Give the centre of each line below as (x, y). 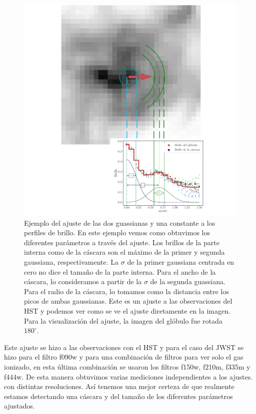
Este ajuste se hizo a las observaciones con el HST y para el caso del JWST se (124, 347)
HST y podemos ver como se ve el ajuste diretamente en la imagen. (127, 310)
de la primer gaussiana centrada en (181, 261)
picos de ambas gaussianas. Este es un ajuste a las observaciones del (128, 301)
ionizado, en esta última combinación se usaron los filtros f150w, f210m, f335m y (127, 366)
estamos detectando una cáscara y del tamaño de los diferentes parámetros (118, 396)
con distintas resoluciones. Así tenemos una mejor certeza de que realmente (119, 386)
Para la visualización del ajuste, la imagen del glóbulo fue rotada (123, 320)
